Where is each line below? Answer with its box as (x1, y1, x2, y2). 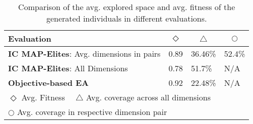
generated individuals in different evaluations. (46, 13, 207, 24)
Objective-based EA (8, 77, 89, 88)
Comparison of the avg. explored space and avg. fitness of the (18, 1, 235, 13)
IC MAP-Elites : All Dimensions (8, 62, 128, 74)
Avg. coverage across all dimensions (86, 91, 211, 103)
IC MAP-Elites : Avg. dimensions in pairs (8, 48, 161, 59)
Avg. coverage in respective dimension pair (17, 106, 167, 117)
